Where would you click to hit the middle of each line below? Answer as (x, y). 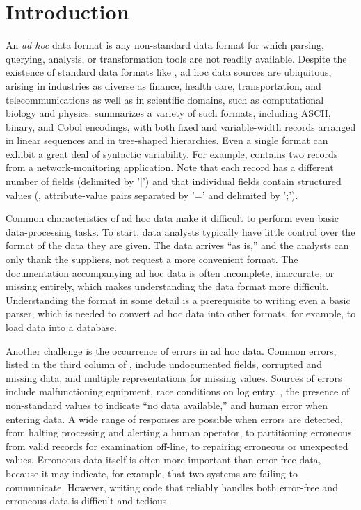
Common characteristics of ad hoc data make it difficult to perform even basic (173, 218)
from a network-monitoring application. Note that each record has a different (170, 167)
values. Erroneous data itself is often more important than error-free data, (163, 460)
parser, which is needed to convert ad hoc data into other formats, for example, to (181, 313)
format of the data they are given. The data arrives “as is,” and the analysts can (177, 245)
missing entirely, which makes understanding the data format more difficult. (167, 286)
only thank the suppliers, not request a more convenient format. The (152, 259)
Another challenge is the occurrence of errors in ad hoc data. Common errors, (171, 350)
